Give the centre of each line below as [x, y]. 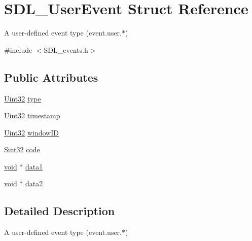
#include [18, 49]
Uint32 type [23, 98]
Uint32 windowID [31, 132]
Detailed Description [60, 211]
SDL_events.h [66, 49]
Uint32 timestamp [32, 115]
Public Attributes [51, 77]
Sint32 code [22, 149]
